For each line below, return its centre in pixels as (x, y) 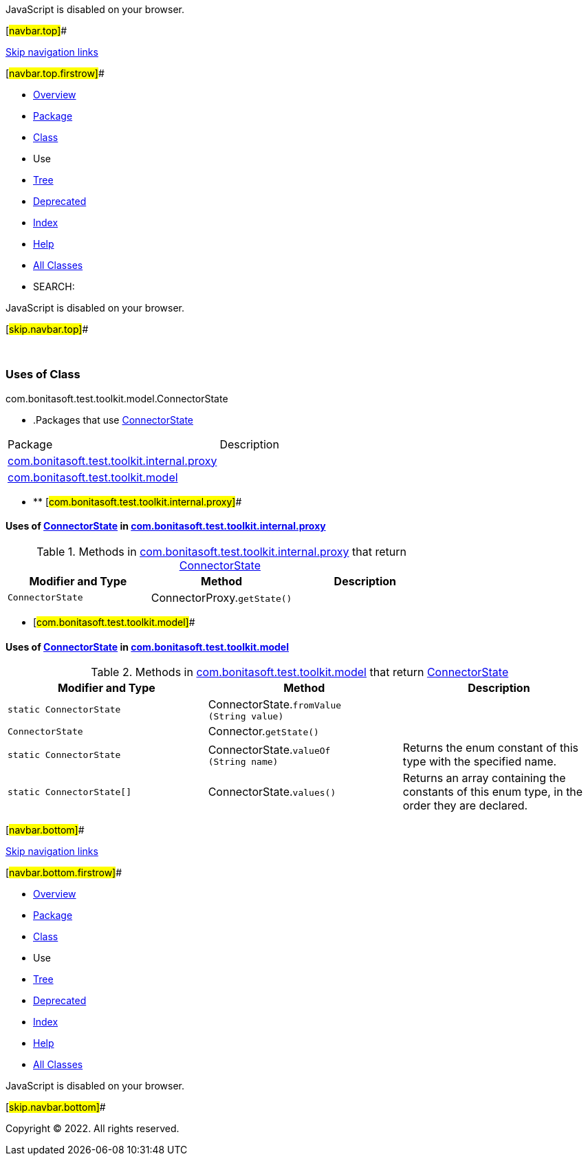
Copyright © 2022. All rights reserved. (92, 1129)
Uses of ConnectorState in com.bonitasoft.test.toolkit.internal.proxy (166, 526)
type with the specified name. (480, 762)
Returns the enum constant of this (491, 748)
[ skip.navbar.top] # (47, 329)
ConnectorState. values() (272, 792)
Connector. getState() (263, 731)
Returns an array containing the (484, 778)
